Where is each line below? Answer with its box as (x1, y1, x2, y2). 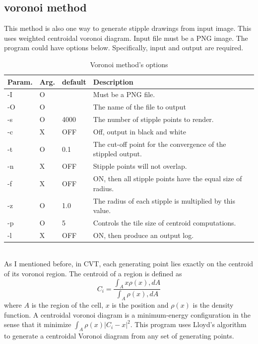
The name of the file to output (93, 102, 186, 112)
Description (93, 76, 133, 87)
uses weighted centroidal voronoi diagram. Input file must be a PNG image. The (4, 32, 248, 43)
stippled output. (93, 148, 142, 159)
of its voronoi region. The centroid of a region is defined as (4, 268, 182, 279)
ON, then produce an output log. (93, 229, 194, 240)
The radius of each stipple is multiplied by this (93, 195, 235, 206)
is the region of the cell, (31, 300, 104, 310)
